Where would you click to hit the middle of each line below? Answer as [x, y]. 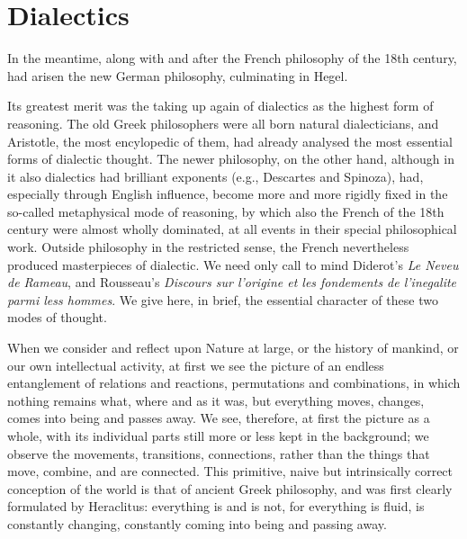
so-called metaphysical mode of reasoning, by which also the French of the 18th [226, 211]
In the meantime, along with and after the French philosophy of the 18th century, [232, 58]
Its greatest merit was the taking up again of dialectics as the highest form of [220, 106]
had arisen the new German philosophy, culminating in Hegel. [178, 75]
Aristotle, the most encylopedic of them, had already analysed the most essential [230, 141]
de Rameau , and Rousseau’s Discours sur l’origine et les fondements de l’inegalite [232, 282]
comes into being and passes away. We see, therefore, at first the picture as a [219, 418]
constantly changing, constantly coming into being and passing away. [197, 523]
